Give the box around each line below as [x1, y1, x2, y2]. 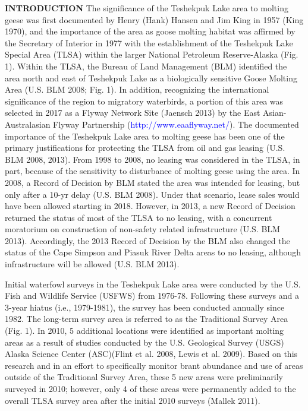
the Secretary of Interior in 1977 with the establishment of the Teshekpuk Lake [5, 36, 293, 49]
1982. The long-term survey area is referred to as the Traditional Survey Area [5, 312, 288, 325]
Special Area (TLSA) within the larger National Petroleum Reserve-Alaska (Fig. [5, 48, 298, 61]
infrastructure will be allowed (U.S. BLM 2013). [5, 258, 180, 270]
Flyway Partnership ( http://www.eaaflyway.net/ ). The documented [53, 118, 299, 130]
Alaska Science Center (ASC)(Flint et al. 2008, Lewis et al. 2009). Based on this [5, 347, 298, 360]
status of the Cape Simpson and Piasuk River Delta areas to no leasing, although [5, 246, 301, 258]
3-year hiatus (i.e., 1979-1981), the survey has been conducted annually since [5, 301, 285, 313]
